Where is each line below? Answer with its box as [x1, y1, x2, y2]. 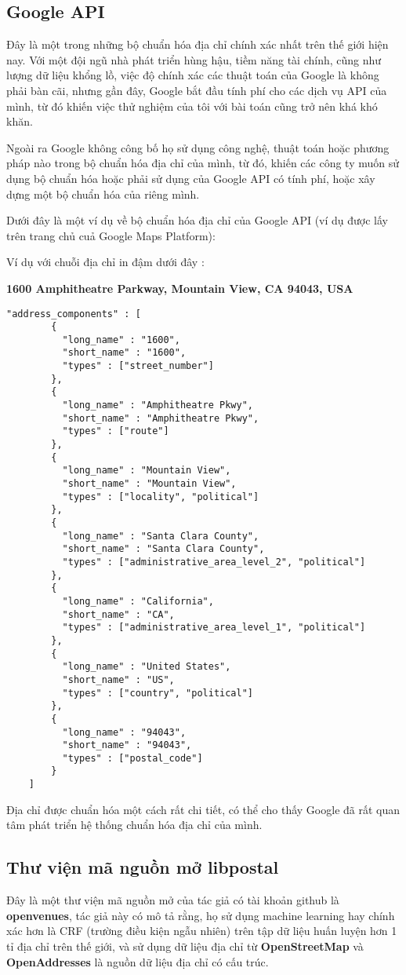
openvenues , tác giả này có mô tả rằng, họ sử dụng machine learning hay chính [6, 907, 395, 923]
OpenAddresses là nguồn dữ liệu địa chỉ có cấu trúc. [6, 953, 269, 970]
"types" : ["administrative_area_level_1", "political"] [62, 622, 366, 634]
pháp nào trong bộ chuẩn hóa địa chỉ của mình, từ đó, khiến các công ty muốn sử [6, 155, 400, 171]
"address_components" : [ [6, 308, 141, 320]
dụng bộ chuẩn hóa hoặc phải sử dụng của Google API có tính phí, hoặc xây [6, 170, 375, 186]
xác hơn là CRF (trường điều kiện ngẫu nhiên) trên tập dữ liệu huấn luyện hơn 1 [6, 922, 397, 939]
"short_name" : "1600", [62, 347, 187, 359]
